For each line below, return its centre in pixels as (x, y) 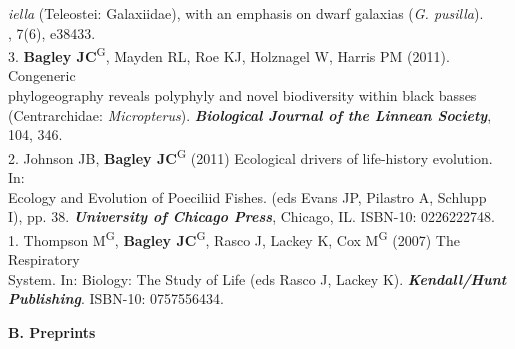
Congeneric (42, 75)
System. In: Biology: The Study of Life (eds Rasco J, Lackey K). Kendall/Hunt (257, 278)
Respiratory (44, 259)
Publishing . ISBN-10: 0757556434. (116, 298)
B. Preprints (52, 331)
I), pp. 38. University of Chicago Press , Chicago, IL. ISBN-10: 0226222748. (251, 216)
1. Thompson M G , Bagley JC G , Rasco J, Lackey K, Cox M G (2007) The (234, 238)
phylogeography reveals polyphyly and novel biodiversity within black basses (242, 95)
